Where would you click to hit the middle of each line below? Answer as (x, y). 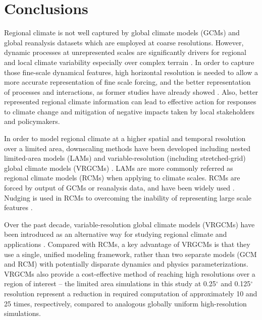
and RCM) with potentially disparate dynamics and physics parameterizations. (126, 264)
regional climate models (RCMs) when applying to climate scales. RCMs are (122, 178)
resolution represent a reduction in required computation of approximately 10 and (131, 293)
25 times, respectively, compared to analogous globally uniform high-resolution (125, 303)
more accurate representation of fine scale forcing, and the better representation (127, 82)
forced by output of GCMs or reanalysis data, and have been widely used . (119, 188)
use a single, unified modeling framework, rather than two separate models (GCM (130, 254)
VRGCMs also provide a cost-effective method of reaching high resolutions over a (130, 273)
